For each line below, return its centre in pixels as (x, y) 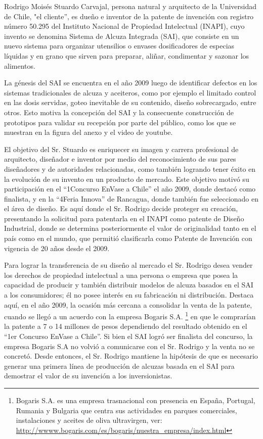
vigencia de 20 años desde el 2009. (57, 248)
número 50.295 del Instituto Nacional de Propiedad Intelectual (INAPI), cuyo (124, 26)
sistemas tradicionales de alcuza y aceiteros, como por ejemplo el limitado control (130, 92)
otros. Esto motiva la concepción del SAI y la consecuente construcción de (119, 112)
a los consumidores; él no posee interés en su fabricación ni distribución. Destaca (129, 295)
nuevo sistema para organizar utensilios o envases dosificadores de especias (119, 46)
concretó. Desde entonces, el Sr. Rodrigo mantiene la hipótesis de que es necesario (131, 356)
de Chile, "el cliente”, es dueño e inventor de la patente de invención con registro (129, 16)
